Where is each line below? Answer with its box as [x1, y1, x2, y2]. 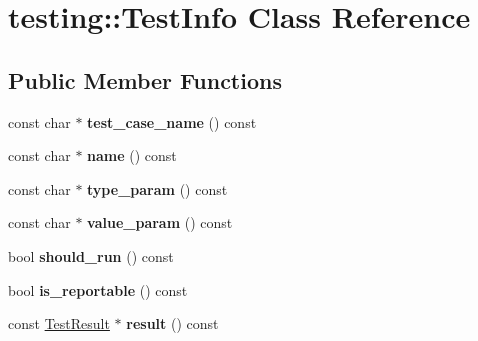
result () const [126, 313, 219, 334]
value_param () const [87, 212, 233, 233]
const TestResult [8, 313, 110, 334]
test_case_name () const [87, 111, 257, 132]
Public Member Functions [8, 64, 282, 95]
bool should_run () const [8, 245, 174, 266]
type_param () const [87, 178, 228, 199]
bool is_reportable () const [8, 279, 188, 300]
